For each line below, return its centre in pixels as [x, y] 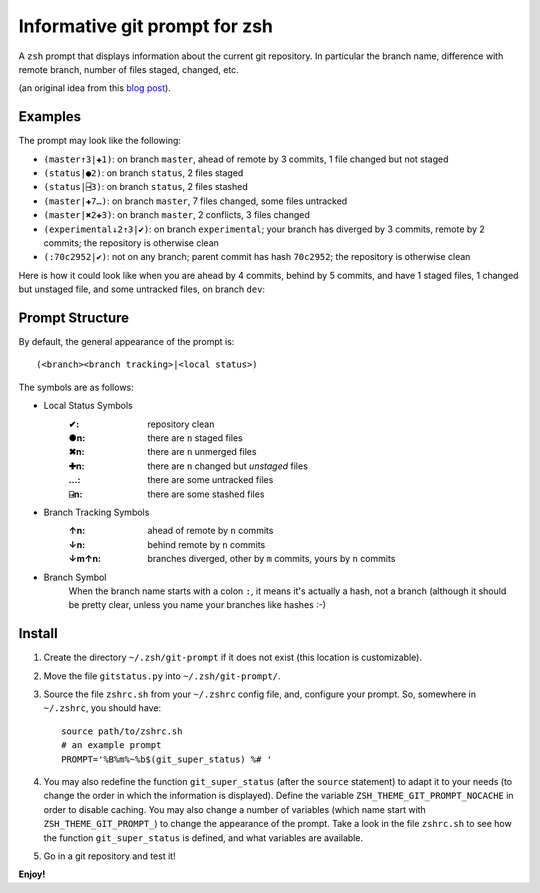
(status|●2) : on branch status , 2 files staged [143, 173]
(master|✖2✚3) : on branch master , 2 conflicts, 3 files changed [176, 215]
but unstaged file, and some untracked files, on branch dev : [141, 289]
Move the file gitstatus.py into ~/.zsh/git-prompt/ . [162, 676]
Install [38, 633]
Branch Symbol [75, 577]
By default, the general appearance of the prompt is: [126, 342]
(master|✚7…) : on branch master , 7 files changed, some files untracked [195, 201]
